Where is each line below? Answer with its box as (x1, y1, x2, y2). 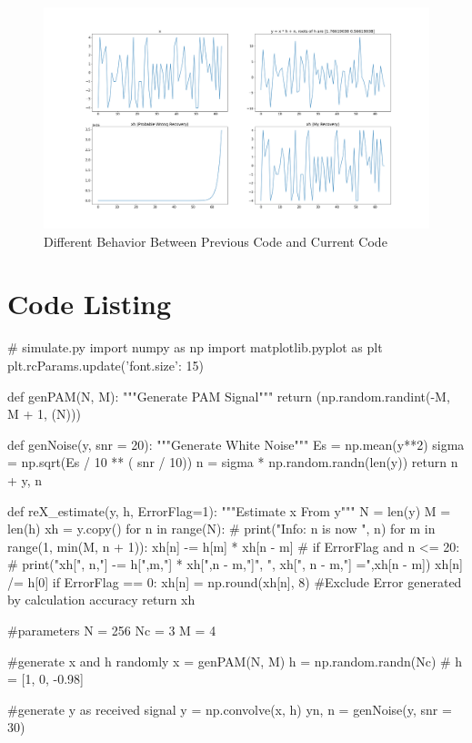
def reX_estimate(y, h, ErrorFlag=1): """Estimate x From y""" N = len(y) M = (7, 501, 451, 520)
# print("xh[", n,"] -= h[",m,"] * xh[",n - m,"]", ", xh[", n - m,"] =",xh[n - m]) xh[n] (7, 555, 463, 574)
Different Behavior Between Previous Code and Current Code (44, 231, 387, 250)
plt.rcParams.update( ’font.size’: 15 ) (7, 355, 204, 374)
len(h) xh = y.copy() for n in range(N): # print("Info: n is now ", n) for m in (7, 519, 436, 538)
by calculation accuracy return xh (7, 590, 196, 609)
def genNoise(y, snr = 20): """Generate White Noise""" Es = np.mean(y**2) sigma (7, 434, 465, 453)
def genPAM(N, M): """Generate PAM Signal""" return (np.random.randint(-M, (7, 386, 450, 405)
